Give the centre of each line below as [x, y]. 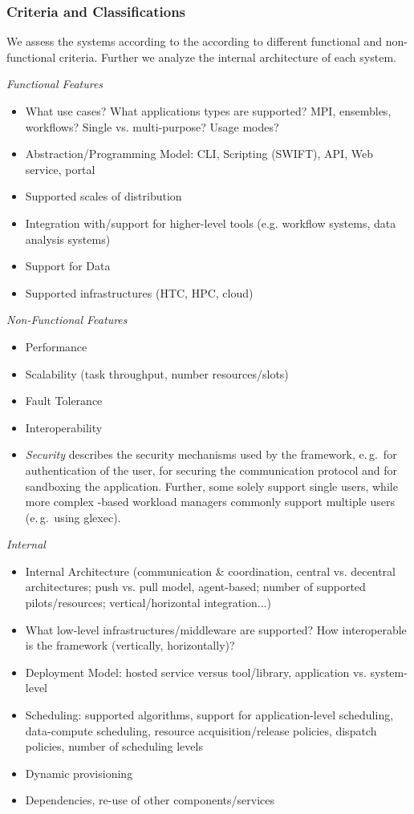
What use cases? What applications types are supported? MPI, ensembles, [208, 111]
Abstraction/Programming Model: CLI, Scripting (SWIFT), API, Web [199, 154]
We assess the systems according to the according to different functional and [195, 41]
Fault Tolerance [64, 401]
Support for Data [68, 266]
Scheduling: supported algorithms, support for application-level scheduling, [209, 715]
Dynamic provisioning [79, 773]
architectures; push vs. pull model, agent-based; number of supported [195, 587]
